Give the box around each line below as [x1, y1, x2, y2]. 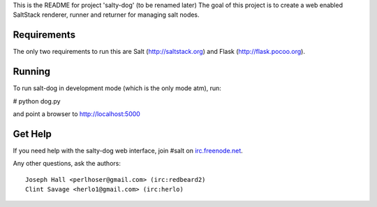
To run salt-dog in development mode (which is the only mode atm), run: [13, 84, 221, 92]
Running [13, 66, 51, 78]
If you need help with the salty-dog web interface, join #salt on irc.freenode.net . [13, 146, 244, 155]
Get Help [13, 128, 52, 140]
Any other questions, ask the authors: [13, 159, 121, 168]
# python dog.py [13, 97, 61, 105]
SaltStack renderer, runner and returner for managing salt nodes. [13, 10, 200, 19]
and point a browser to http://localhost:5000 [13, 109, 141, 118]
